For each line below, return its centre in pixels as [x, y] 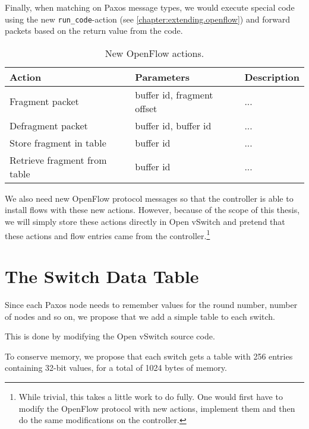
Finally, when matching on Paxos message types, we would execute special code [150, 7]
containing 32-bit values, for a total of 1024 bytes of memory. [116, 368]
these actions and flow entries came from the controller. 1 [108, 234]
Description [272, 77]
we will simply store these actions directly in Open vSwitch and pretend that [145, 222]
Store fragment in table [58, 142]
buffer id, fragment [174, 94]
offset [146, 108]
